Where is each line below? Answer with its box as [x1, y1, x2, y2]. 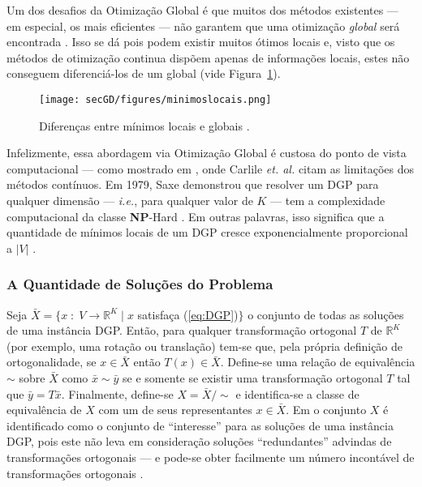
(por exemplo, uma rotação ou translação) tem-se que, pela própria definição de [6, 337, 403, 354]
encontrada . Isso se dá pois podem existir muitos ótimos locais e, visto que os [6, 33, 395, 50]
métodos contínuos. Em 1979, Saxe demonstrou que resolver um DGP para [6, 176, 379, 193]
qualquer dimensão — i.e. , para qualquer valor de [6, 192, 253, 208]
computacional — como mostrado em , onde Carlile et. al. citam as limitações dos [6, 160, 415, 177]
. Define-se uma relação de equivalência [220, 353, 416, 370]
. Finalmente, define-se [61, 385, 174, 402]
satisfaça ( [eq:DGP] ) [137, 305, 239, 323]
